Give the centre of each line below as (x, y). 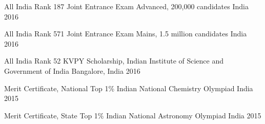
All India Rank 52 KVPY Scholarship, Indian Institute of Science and (114, 61)
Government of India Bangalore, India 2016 (72, 70)
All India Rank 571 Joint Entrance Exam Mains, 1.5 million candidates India (126, 34)
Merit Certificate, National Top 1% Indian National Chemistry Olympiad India (129, 88)
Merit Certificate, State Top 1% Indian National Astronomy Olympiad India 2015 (133, 115)
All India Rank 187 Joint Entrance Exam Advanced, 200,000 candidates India (126, 6)
